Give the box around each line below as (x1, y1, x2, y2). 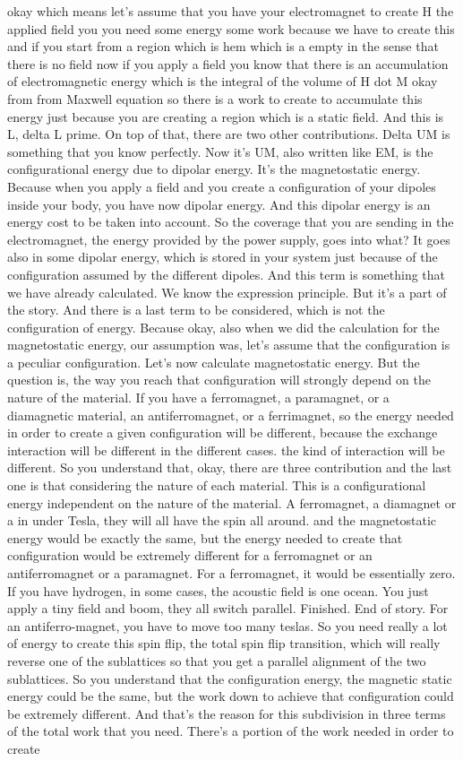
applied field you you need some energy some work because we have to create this (7, 19, 455, 38)
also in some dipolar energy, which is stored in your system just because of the (7, 247, 438, 266)
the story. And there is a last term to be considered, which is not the (7, 300, 385, 319)
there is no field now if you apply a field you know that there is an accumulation (7, 54, 449, 73)
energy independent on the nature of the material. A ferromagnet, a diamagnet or (7, 493, 457, 512)
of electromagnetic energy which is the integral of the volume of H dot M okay (7, 72, 438, 91)
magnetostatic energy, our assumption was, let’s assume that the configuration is (7, 335, 450, 354)
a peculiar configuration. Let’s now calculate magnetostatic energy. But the (7, 352, 420, 371)
